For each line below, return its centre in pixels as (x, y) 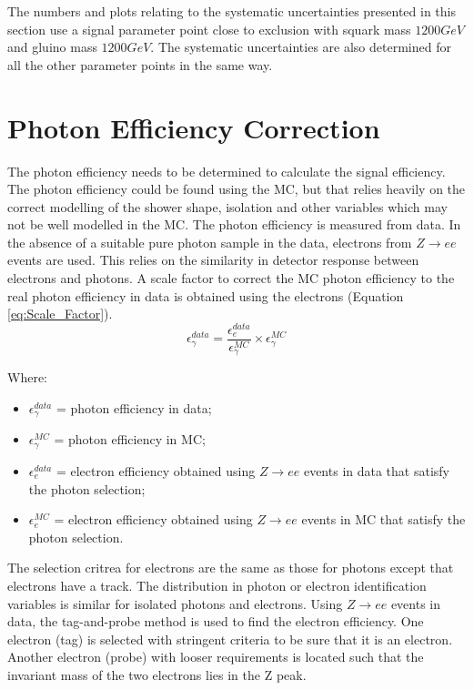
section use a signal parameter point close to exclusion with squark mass (209, 29)
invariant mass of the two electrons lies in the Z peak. (157, 674)
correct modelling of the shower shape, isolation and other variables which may (227, 206)
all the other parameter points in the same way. (140, 64)
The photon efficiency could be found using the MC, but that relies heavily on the (237, 189)
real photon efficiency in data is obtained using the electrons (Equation (206, 295)
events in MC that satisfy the (383, 519)
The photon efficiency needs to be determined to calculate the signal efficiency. (227, 171)
